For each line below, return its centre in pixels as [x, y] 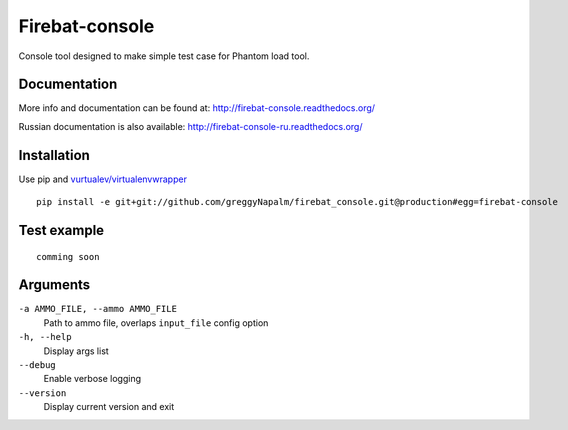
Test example [61, 230]
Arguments [54, 285]
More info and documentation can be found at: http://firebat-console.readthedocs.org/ [196, 108]
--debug [37, 365]
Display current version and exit [109, 407]
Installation [54, 155]
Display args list [76, 351]
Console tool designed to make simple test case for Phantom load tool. [164, 56]
